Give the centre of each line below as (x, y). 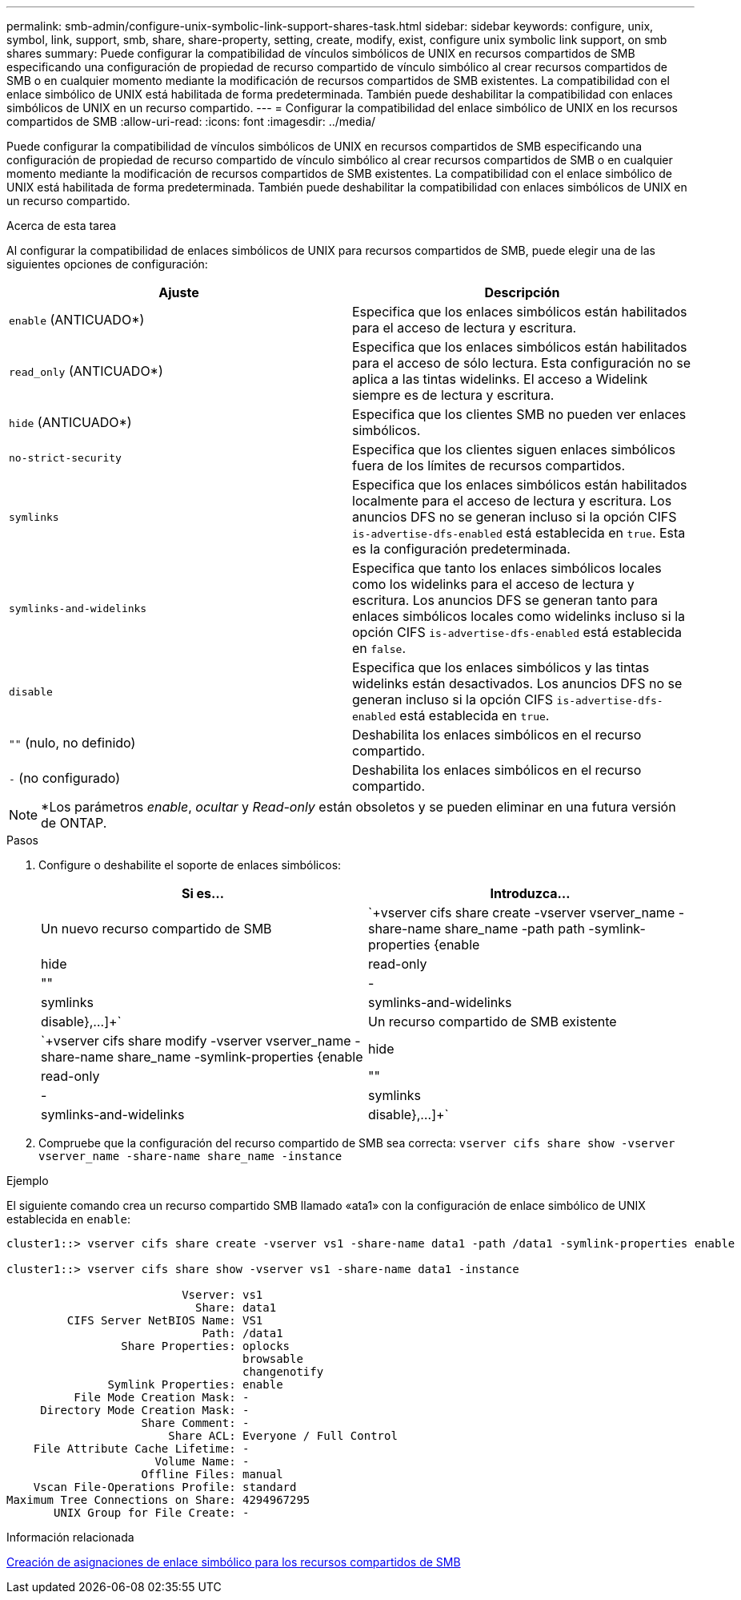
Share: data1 (236, 1308)
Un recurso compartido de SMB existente (493, 1022)
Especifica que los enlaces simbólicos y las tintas (501, 667)
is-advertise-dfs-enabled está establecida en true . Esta (519, 533)
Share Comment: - (195, 1423)
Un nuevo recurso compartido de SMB (156, 929)
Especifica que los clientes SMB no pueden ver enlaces (519, 414)
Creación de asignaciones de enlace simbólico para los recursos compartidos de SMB (234, 1562)
